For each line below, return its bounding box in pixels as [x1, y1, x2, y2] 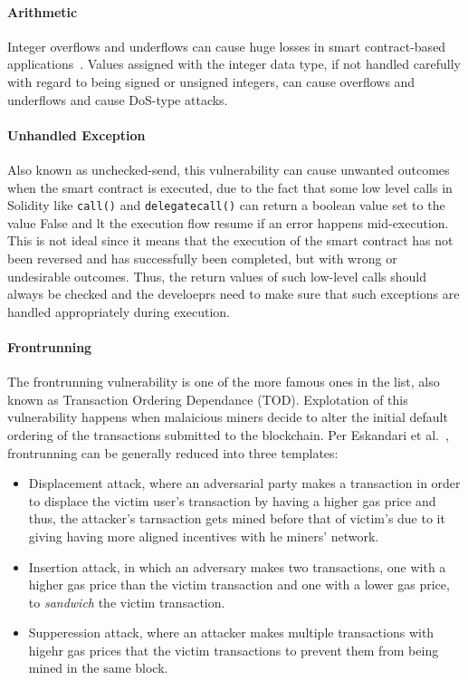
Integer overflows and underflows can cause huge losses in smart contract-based [7, 36, 446, 55]
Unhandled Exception [7, 125, 146, 144]
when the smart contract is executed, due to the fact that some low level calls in [7, 177, 453, 196]
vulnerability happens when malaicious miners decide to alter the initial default [7, 407, 448, 426]
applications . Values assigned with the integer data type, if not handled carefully [7, 54, 461, 73]
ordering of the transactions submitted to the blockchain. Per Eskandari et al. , [7, 425, 449, 444]
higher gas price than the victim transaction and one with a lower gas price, [28, 575, 450, 594]
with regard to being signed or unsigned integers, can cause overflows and [7, 72, 415, 91]
